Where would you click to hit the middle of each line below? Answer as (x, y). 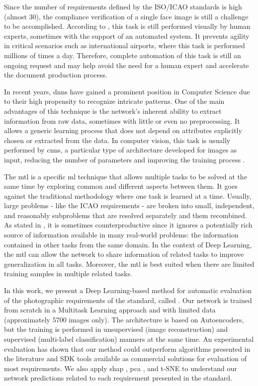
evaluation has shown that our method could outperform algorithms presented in (127, 348)
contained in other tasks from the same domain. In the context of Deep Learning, (128, 244)
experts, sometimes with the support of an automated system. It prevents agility (127, 36)
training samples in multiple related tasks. (68, 273)
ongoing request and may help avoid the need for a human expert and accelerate (127, 65)
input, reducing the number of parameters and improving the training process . (125, 159)
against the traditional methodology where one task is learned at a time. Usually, (128, 195)
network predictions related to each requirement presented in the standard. (118, 378)
